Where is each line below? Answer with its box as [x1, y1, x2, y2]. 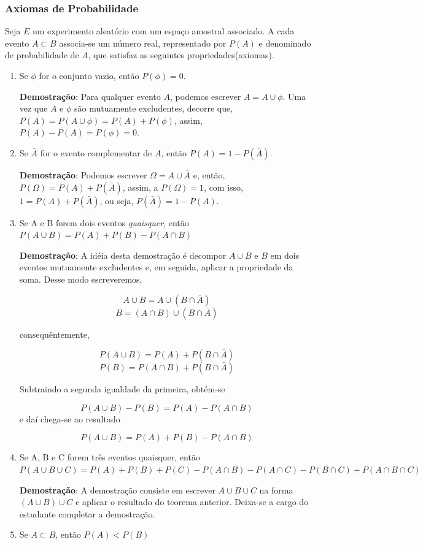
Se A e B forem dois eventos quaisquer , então [19, 216, 189, 229]
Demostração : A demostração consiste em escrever [19, 483, 215, 496]
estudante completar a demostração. [19, 507, 155, 520]
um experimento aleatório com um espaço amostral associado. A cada [32, 25, 295, 37]
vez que [19, 102, 48, 115]
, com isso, [204, 180, 244, 193]
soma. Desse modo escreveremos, [19, 272, 142, 285]
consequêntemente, [19, 327, 90, 340]
